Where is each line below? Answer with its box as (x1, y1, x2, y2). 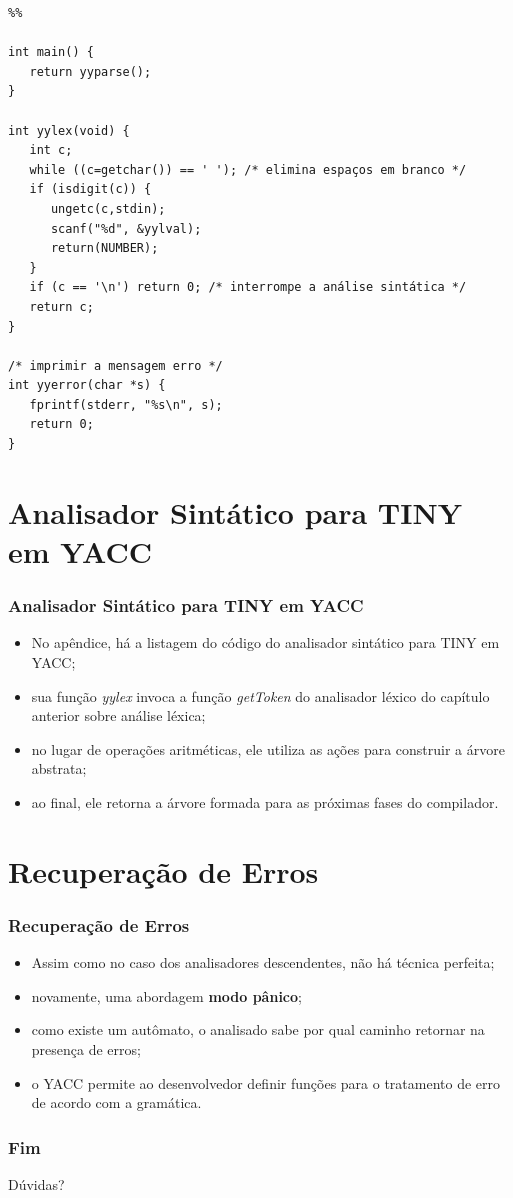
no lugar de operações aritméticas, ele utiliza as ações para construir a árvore (31, 738, 505, 759)
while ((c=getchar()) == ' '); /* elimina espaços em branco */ (29, 162, 467, 177)
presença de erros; (31, 1038, 141, 1059)
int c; (29, 143, 73, 158)
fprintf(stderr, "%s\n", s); (29, 397, 223, 412)
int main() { (8, 45, 94, 60)
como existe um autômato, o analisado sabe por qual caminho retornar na (31, 1019, 485, 1040)
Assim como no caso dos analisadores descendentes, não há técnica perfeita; (31, 952, 495, 973)
